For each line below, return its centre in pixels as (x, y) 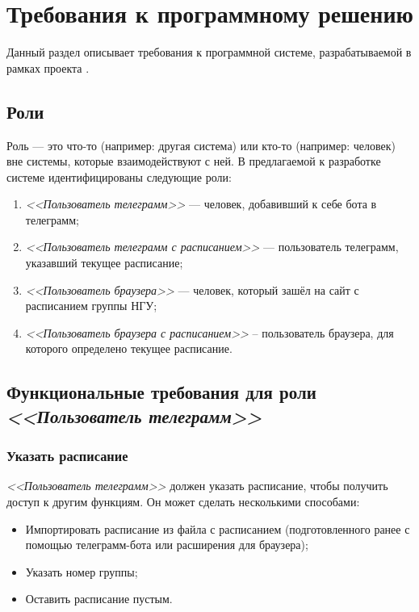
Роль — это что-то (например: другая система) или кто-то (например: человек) (201, 145)
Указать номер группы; (82, 571)
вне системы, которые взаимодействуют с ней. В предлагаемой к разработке (194, 161)
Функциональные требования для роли (161, 392)
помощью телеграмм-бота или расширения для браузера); (167, 545)
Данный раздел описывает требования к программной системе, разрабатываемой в (209, 52)
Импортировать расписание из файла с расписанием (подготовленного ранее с (218, 528)
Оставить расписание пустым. (99, 599)
